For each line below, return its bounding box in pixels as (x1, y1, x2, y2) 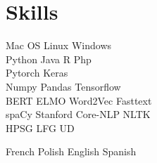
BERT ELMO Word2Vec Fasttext (6, 93, 152, 107)
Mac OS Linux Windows (6, 38, 112, 53)
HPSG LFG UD (6, 120, 75, 135)
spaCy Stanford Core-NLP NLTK (6, 107, 151, 122)
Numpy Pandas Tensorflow (6, 79, 121, 93)
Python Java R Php (6, 51, 92, 66)
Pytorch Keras (6, 65, 68, 80)
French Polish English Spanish (6, 144, 137, 159)
